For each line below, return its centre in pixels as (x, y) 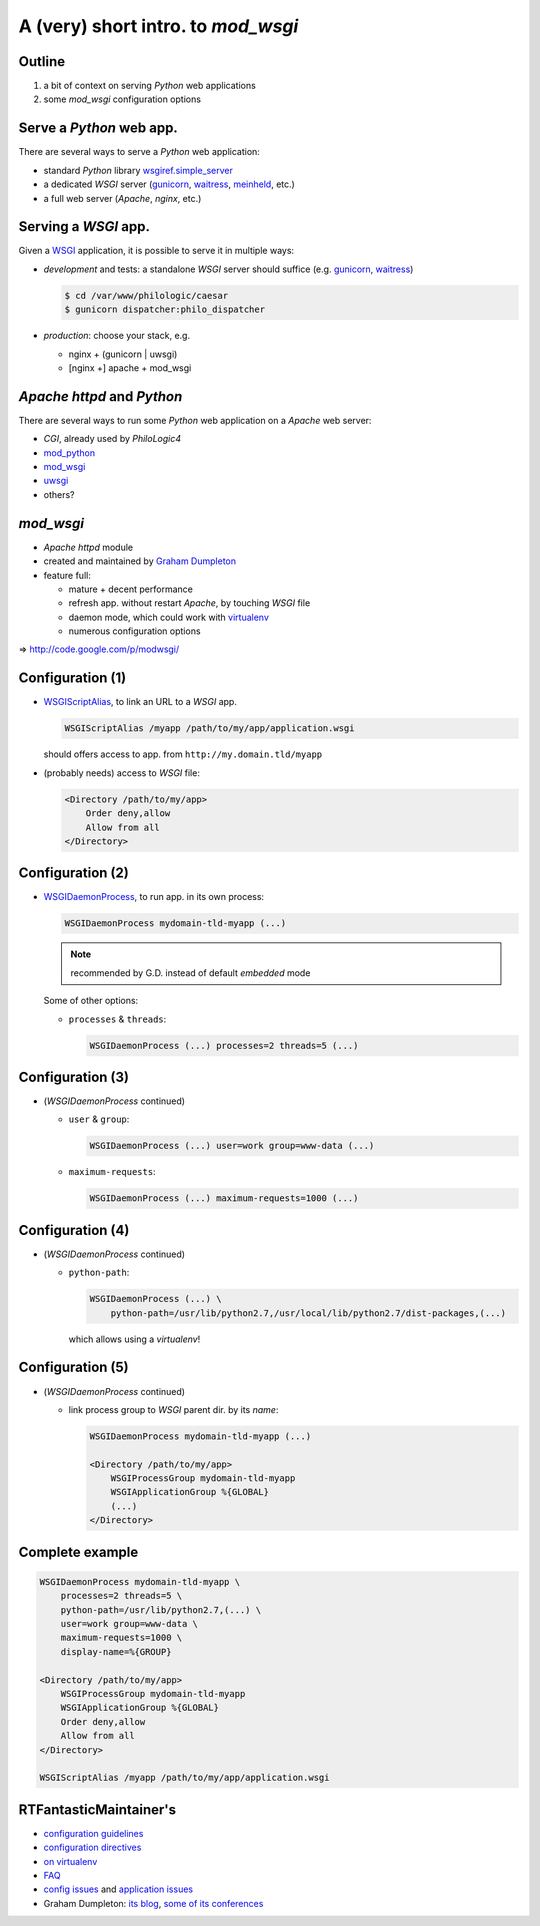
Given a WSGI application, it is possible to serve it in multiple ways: (156, 251)
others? (59, 494)
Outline (41, 61)
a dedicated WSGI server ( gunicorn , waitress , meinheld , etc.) (169, 184)
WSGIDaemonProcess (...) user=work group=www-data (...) (232, 1146)
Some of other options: (91, 1001)
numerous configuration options (134, 631)
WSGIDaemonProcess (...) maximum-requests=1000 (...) (224, 1198)
